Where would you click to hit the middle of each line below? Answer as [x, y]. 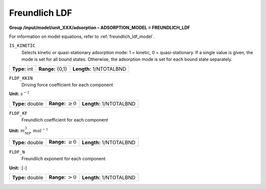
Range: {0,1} [53, 69]
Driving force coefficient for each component [67, 85]
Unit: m [17, 130]
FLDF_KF [18, 113]
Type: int [23, 69]
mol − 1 [41, 130]
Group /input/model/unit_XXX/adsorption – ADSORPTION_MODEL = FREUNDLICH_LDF [100, 28]
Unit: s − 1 [19, 94]
